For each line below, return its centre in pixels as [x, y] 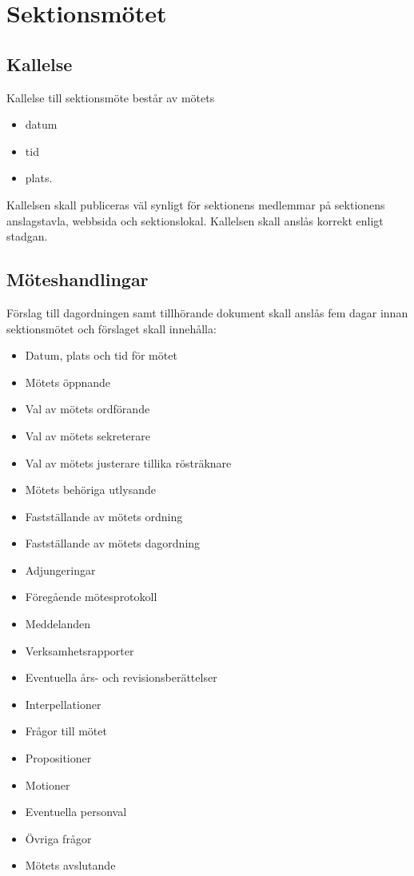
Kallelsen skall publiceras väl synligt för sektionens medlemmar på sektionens [196, 204]
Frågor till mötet [66, 731]
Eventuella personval [76, 812]
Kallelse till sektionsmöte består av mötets [111, 97]
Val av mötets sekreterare [88, 435]
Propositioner [58, 758]
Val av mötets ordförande [88, 409]
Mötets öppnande [68, 382]
